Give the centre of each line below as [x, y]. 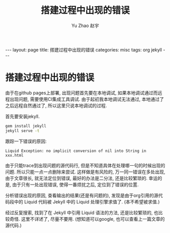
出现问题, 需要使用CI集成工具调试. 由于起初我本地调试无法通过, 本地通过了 [87, 99]
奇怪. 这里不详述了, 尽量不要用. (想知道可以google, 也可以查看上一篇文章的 [87, 219]
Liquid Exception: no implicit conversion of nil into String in [76, 151]
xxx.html [14, 155]
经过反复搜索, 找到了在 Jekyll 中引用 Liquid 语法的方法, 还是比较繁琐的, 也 [82, 213]
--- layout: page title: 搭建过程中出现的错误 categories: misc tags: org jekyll [84, 49]
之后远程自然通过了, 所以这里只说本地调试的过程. [56, 106]
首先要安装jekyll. [22, 116]
